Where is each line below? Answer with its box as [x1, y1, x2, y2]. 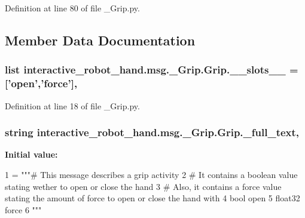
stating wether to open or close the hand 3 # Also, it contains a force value [5, 180, 282, 192]
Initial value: [5, 148, 58, 161]
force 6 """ [5, 203, 42, 216]
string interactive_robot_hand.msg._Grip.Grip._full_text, [5, 125, 300, 140]
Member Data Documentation [5, 30, 196, 49]
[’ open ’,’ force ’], [5, 76, 78, 91]
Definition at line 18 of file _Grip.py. [5, 99, 140, 112]
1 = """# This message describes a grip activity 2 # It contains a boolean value [5, 168, 298, 180]
